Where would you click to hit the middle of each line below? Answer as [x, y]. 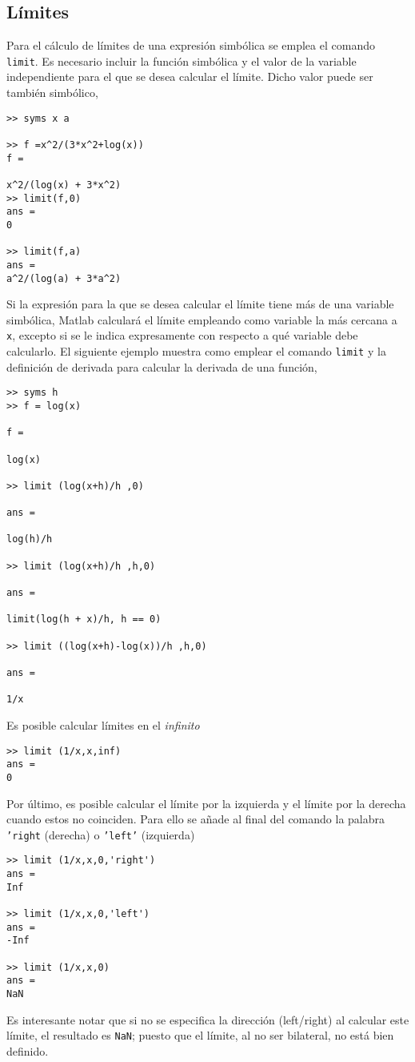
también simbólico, [52, 93]
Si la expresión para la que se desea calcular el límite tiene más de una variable [200, 304]
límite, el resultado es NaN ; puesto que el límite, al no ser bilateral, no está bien [200, 1035]
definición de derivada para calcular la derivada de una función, [162, 366]
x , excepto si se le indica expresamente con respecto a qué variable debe [182, 335]
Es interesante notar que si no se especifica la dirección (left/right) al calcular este [208, 1019]
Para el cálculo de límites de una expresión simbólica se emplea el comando [191, 45]
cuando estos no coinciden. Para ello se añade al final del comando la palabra [196, 819]
